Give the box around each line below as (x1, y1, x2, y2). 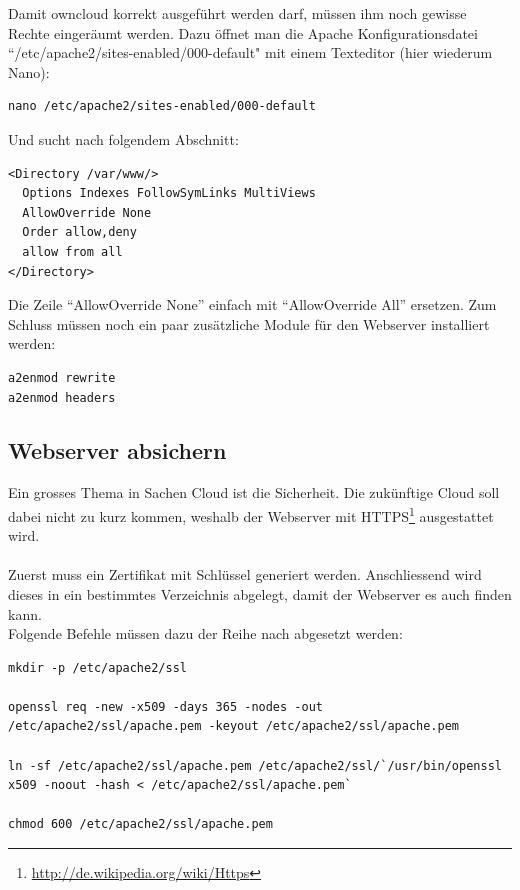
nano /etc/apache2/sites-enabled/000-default (8, 99, 316, 114)
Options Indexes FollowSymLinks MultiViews (22, 186, 316, 201)
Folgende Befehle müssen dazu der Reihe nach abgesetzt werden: (8, 623, 403, 644)
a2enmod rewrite (8, 370, 116, 385)
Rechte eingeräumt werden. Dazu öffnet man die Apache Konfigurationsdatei (8, 22, 478, 43)
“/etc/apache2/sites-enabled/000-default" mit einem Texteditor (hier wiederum (8, 42, 493, 63)
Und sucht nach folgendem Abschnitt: (8, 128, 239, 149)
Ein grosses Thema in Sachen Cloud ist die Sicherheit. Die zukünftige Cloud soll (8, 482, 500, 503)
